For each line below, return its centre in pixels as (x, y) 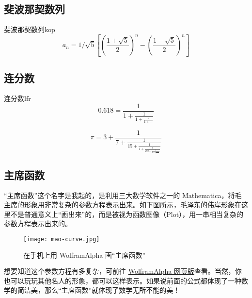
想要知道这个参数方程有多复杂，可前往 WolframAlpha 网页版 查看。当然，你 (123, 271)
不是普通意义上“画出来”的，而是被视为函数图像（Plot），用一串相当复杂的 (127, 214)
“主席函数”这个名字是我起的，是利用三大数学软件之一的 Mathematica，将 (119, 195)
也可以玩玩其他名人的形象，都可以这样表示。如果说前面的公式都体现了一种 (123, 280)
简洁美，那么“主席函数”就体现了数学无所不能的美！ (99, 290)
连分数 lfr (17, 98)
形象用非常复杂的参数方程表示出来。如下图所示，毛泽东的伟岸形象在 (133, 205)
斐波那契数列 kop (30, 29)
